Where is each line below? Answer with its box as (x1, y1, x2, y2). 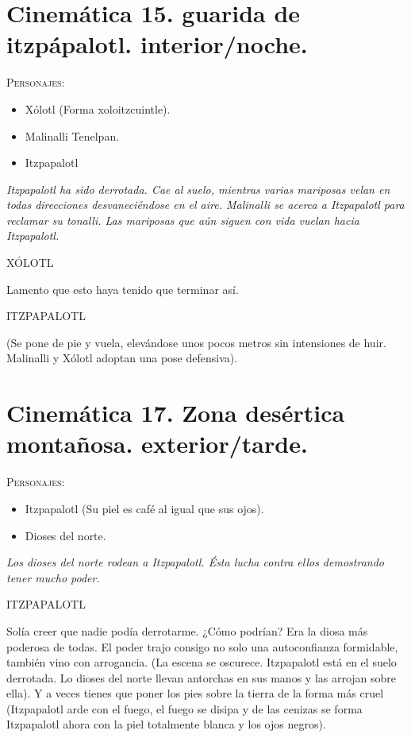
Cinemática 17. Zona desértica (6, 396, 345, 429)
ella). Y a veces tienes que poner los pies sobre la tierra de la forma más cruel (6, 685, 384, 701)
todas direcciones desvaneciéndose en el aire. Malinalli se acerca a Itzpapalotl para (6, 196, 405, 213)
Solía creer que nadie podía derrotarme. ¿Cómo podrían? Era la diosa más (6, 622, 368, 639)
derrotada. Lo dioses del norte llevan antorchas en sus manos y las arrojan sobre (6, 669, 397, 686)
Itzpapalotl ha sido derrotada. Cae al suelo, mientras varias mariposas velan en (6, 180, 390, 197)
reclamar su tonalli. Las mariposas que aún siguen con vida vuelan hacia (6, 211, 359, 228)
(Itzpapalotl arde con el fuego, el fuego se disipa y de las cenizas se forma (6, 700, 363, 717)
